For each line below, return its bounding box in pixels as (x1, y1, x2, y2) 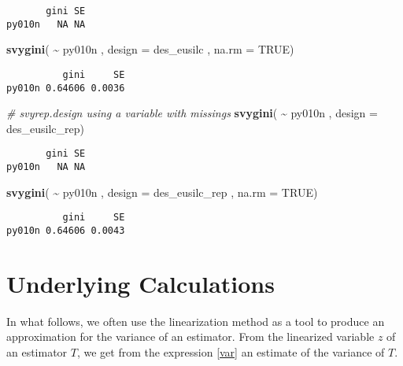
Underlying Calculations (6, 267, 275, 299)
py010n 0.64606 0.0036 (6, 82, 125, 94)
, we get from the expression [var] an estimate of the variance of (76, 343, 385, 360)
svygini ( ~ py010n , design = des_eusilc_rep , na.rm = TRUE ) (6, 183, 318, 200)
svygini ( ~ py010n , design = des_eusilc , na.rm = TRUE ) (6, 41, 294, 57)
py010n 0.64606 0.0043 (6, 224, 125, 236)
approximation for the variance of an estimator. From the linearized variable (6, 328, 375, 345)
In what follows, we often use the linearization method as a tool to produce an (6, 312, 385, 329)
